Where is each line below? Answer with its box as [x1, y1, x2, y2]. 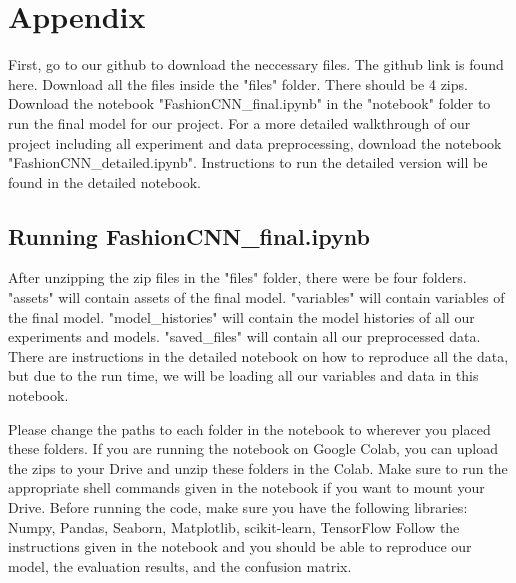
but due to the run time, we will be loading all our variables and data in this [8, 365, 479, 386]
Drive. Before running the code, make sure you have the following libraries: [8, 497, 468, 518]
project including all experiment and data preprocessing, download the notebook [8, 132, 502, 153]
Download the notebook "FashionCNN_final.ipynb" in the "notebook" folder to [8, 93, 491, 114]
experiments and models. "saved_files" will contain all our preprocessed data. [8, 326, 481, 347]
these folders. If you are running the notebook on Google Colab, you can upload [8, 438, 499, 459]
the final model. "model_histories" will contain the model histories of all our [8, 306, 475, 327]
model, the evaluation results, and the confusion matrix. [8, 555, 352, 576]
